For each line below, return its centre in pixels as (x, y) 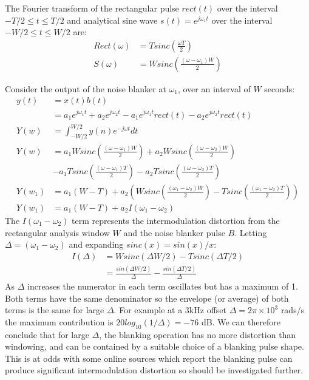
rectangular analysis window (57, 232)
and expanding (96, 244)
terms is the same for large (55, 310)
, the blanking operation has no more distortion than (198, 334)
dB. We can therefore (241, 321)
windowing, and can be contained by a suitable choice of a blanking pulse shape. (154, 346)
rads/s (293, 310)
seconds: (280, 88)
